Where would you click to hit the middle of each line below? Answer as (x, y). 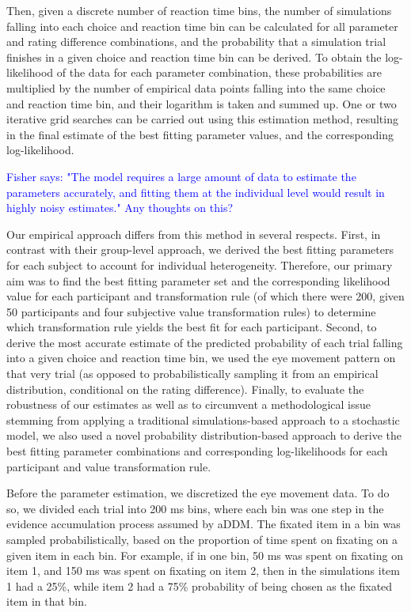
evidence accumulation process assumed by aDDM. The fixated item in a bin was (204, 524)
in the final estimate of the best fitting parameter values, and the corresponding (200, 134)
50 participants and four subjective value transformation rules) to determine (191, 311)
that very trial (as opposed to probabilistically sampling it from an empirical (192, 374)
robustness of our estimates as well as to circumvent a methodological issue (189, 404)
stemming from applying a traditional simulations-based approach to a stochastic (203, 419)
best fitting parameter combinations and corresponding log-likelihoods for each (197, 451)
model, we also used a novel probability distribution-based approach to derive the (204, 435)
